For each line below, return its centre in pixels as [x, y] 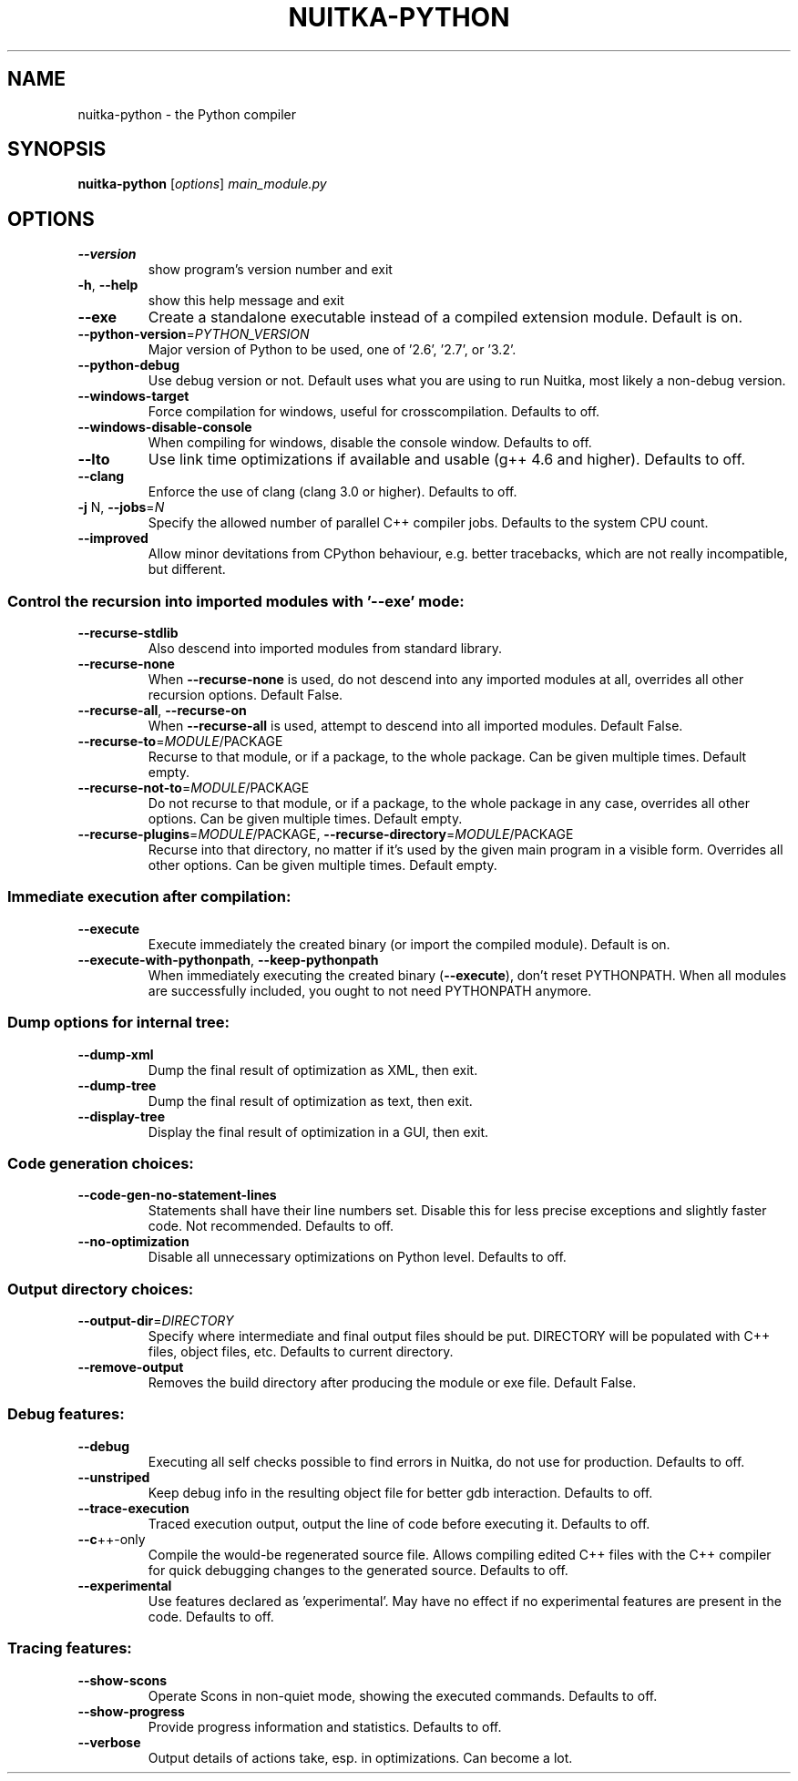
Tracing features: [70, 1648]
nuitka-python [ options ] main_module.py [202, 184]
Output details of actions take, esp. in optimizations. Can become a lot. [360, 1757]
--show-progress [131, 1711]
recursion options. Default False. [246, 695]
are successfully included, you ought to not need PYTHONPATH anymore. [370, 990]
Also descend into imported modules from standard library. [325, 649]
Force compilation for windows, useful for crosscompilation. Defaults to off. [374, 412]
